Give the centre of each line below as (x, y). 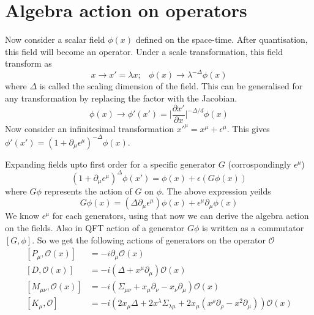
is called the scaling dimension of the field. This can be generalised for (171, 86)
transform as (28, 63)
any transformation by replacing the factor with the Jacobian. (121, 98)
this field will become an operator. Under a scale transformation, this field (144, 51)
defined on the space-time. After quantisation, (222, 39)
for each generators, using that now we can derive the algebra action (181, 216)
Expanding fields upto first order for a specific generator (110, 164)
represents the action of (88, 191)
